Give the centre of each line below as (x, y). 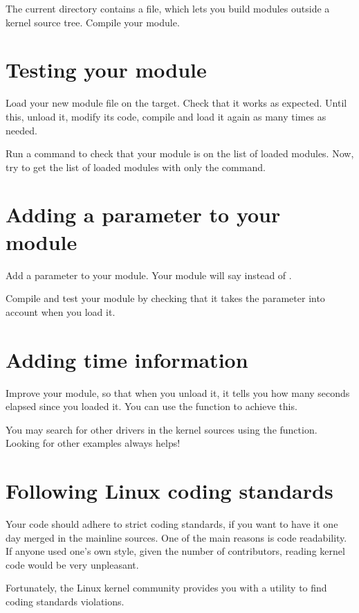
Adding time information (127, 359)
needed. (21, 130)
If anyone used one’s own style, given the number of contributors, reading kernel (175, 551)
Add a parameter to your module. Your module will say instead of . (149, 275)
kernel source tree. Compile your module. (93, 22)
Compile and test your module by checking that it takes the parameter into (165, 298)
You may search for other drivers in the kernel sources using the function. (162, 429)
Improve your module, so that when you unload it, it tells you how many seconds (178, 392)
